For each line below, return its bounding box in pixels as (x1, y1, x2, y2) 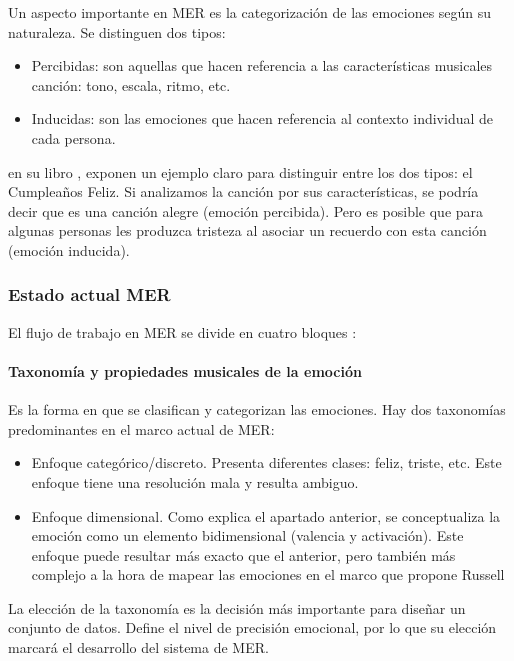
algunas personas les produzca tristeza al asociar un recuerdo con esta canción (8, 220, 487, 241)
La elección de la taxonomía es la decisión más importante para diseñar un (8, 597, 466, 618)
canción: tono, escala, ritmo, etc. (31, 74, 231, 95)
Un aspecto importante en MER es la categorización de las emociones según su (8, 2, 492, 22)
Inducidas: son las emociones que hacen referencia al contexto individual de (31, 108, 494, 129)
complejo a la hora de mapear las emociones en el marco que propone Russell (31, 564, 505, 585)
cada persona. (31, 127, 116, 148)
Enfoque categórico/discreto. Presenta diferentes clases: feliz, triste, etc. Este (31, 452, 502, 473)
